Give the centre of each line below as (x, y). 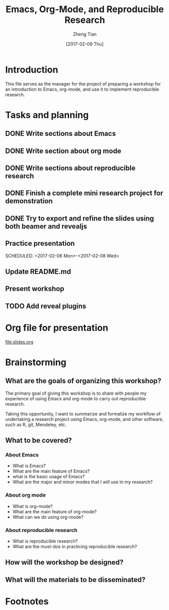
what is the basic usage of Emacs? (48, 477)
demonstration (29, 201)
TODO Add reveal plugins (46, 306)
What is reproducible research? (45, 541)
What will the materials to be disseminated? (75, 579)
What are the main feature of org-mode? (54, 511)
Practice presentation (40, 243)
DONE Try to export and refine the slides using (80, 218)
